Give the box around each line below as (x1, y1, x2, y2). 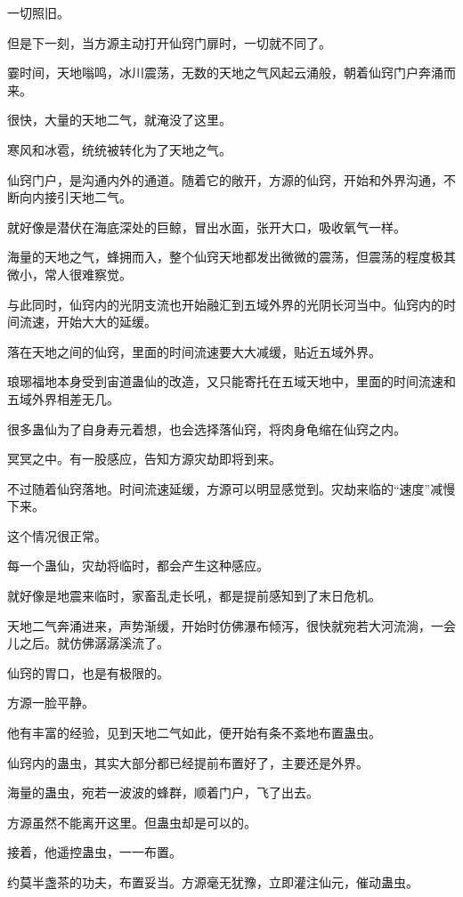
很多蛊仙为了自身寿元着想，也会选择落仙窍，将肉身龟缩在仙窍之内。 (7, 419, 406, 438)
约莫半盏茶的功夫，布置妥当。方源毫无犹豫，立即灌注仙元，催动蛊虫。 (7, 873, 418, 891)
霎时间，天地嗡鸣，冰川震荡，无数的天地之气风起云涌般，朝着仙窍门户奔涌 (7, 63, 443, 82)
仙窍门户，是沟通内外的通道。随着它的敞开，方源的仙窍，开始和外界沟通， (7, 170, 443, 189)
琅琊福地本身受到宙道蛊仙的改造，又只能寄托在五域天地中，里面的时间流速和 (7, 372, 456, 391)
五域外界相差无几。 (7, 389, 119, 408)
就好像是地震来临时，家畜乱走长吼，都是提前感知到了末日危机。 (7, 586, 381, 605)
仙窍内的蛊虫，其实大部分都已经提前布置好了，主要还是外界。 (7, 753, 369, 772)
